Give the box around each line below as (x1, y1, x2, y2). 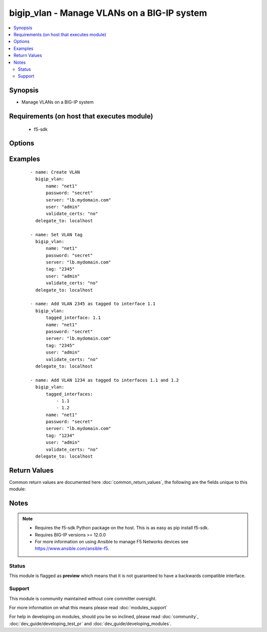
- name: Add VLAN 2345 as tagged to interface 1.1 (30, 301, 156, 307)
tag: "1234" (45, 432, 75, 438)
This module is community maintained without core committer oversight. (9, 595, 157, 601)
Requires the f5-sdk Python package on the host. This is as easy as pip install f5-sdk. (35, 525, 209, 531)
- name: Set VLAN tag (30, 232, 83, 237)
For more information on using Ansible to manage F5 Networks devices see (35, 538, 189, 544)
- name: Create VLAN (30, 169, 80, 175)
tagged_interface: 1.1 (45, 315, 101, 320)
